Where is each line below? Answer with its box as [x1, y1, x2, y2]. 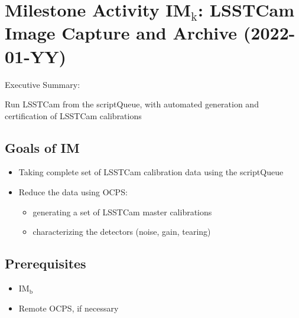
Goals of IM [5, 138, 80, 156]
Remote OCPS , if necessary [18, 301, 119, 314]
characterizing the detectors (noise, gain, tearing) [32, 225, 211, 238]
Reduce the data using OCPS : [18, 186, 128, 198]
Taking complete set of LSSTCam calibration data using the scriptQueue [18, 166, 284, 178]
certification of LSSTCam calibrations [5, 109, 142, 122]
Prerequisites [5, 254, 86, 273]
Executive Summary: [5, 78, 80, 90]
